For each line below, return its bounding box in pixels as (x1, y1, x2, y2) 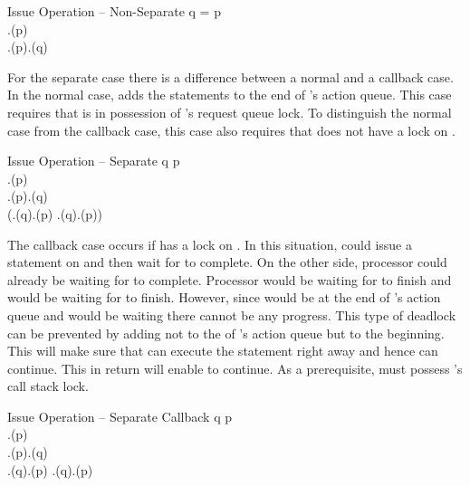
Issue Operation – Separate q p (7, 151, 180, 170)
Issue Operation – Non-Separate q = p (7, 2, 221, 20)
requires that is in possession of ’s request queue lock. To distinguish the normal (7, 102, 452, 121)
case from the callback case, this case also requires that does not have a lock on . (7, 120, 456, 139)
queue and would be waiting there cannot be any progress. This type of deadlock (7, 305, 456, 324)
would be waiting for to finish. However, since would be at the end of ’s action (7, 288, 441, 307)
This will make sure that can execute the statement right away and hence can (7, 341, 438, 360)
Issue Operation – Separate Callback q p (7, 406, 232, 425)
